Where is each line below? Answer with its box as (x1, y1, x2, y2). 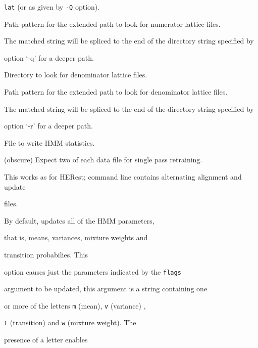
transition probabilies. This (4, 249, 88, 259)
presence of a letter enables (4, 334, 88, 345)
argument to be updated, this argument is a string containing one (4, 283, 208, 294)
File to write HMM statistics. (4, 137, 95, 148)
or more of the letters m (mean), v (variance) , (4, 300, 146, 311)
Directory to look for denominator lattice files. (4, 69, 147, 80)
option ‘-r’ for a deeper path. (4, 120, 93, 131)
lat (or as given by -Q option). (4, 2, 100, 12)
